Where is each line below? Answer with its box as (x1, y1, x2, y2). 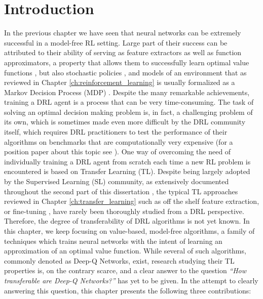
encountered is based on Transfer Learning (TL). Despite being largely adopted (4, 166, 250, 177)
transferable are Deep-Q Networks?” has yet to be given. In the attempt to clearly (4, 275, 258, 285)
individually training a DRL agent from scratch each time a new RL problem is (4, 156, 251, 166)
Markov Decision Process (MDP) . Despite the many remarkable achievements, (4, 87, 250, 97)
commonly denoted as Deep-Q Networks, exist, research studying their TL (4, 255, 235, 266)
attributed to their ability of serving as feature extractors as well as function (4, 47, 242, 58)
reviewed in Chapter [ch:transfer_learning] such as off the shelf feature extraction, (4, 196, 259, 206)
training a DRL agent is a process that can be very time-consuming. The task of (4, 97, 254, 107)
